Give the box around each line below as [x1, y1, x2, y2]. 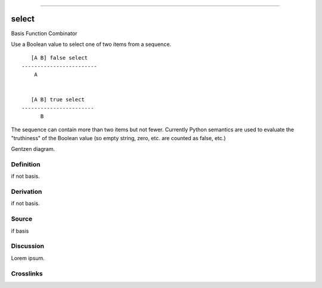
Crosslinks [11, 269, 43, 277]
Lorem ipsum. [11, 254, 45, 262]
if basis [11, 227, 29, 234]
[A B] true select [30, 96, 85, 103]
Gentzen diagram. [11, 145, 55, 153]
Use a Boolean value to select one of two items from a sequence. [11, 41, 172, 48]
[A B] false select [30, 54, 88, 61]
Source [11, 215, 33, 223]
